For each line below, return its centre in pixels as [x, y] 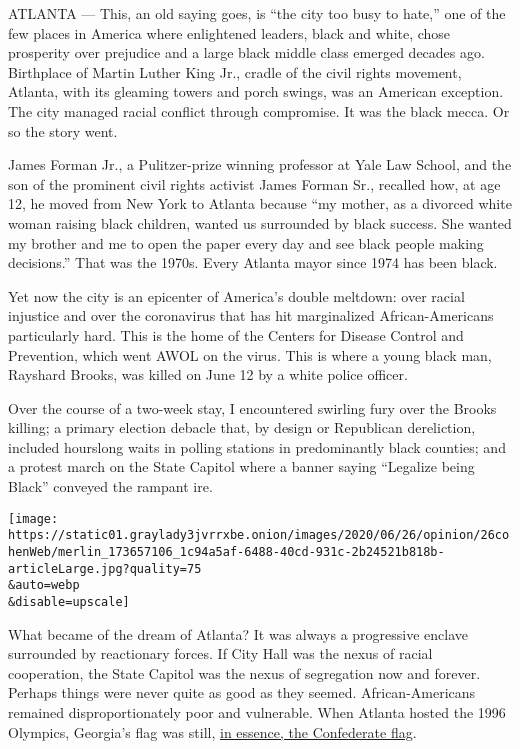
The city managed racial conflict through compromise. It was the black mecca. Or [259, 110]
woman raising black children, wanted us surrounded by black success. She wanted [260, 222]
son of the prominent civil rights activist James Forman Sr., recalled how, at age [254, 183]
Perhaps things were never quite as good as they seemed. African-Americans [242, 692]
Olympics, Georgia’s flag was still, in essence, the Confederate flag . [212, 731]
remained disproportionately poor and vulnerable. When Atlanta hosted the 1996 [257, 711]
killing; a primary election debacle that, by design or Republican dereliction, [242, 427]
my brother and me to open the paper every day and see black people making [246, 242]
